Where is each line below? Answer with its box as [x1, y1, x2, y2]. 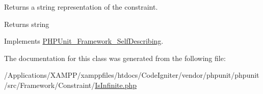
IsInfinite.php [95, 79, 137, 90]
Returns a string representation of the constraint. [4, 2, 158, 12]
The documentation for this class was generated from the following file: [4, 52, 226, 63]
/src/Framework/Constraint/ [4, 79, 95, 90]
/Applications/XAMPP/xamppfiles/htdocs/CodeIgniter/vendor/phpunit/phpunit [4, 70, 259, 80]
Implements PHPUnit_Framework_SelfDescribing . [4, 36, 164, 46]
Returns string [4, 18, 49, 29]
